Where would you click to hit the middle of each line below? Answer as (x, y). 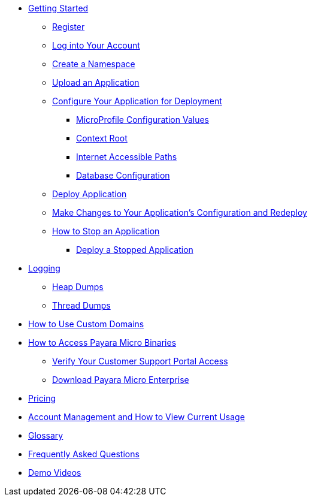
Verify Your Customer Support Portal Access (140, 361)
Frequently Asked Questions (84, 454)
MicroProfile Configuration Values (143, 120)
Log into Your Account (96, 45)
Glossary (46, 435)
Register (69, 27)
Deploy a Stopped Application (135, 250)
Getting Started (58, 8)
